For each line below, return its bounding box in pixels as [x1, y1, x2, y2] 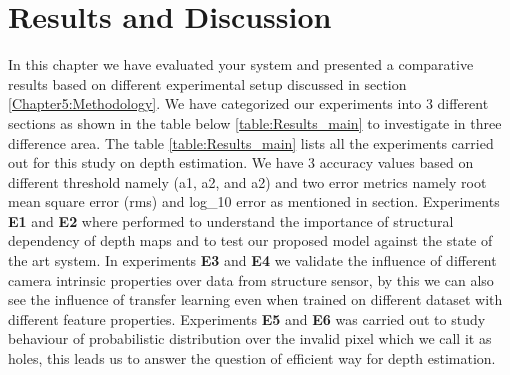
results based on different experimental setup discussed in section [8, 73, 407, 94]
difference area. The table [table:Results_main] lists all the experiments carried [8, 132, 494, 153]
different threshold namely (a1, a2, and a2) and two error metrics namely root [8, 171, 487, 192]
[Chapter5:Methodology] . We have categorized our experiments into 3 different [8, 93, 489, 114]
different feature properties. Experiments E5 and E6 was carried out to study [8, 308, 486, 329]
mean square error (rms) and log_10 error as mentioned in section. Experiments [8, 191, 500, 212]
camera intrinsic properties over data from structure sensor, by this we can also [8, 269, 494, 290]
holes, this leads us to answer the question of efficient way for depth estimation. [8, 348, 496, 369]
